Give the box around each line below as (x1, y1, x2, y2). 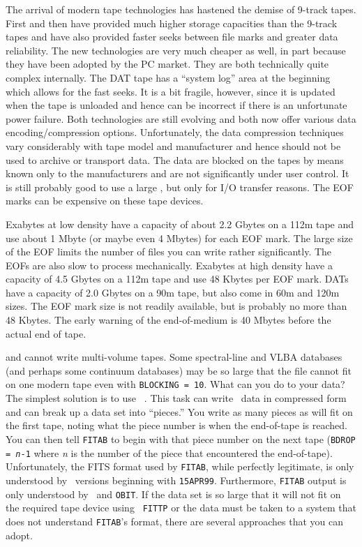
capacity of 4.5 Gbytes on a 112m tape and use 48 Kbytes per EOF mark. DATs (6, 271, 349, 286)
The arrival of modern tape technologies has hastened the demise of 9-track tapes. (6, 2, 356, 16)
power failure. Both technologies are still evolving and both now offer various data (6, 111, 356, 126)
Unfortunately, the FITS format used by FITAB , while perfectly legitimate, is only (6, 459, 354, 474)
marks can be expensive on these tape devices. (6, 193, 204, 208)
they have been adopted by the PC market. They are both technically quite (6, 57, 329, 71)
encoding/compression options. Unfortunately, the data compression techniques (6, 125, 344, 140)
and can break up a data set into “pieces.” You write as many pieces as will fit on (6, 404, 353, 419)
